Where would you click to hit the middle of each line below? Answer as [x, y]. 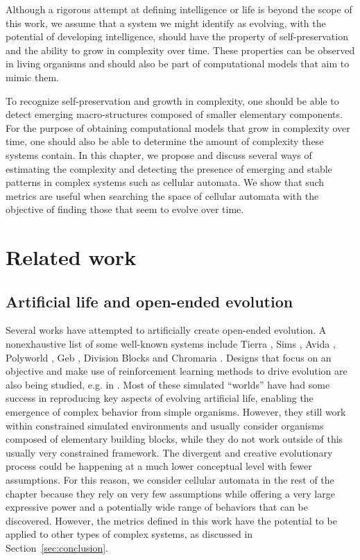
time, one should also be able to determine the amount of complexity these [165, 141]
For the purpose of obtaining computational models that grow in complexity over [178, 127]
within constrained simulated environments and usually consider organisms [165, 425]
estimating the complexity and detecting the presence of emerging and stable [169, 168]
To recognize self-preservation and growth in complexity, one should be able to [172, 100]
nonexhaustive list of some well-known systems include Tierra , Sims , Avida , [171, 344]
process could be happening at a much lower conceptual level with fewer [159, 466]
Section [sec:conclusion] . [57, 547]
